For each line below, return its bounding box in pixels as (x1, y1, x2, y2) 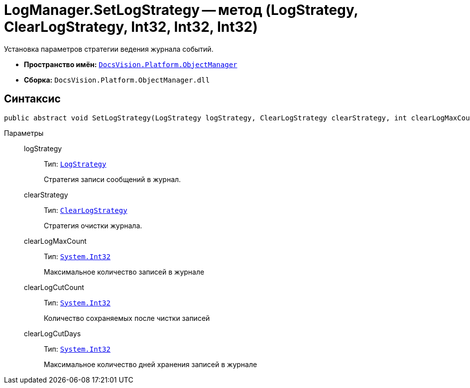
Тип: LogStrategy (44, 159, 107, 168)
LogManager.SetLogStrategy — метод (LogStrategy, (4, 1, 358, 18)
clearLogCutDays (24, 329, 81, 338)
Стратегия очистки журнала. (44, 221, 142, 230)
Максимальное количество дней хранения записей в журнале (44, 360, 257, 369)
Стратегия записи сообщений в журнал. (44, 175, 181, 184)
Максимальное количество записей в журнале (44, 267, 205, 276)
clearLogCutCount (24, 283, 84, 291)
